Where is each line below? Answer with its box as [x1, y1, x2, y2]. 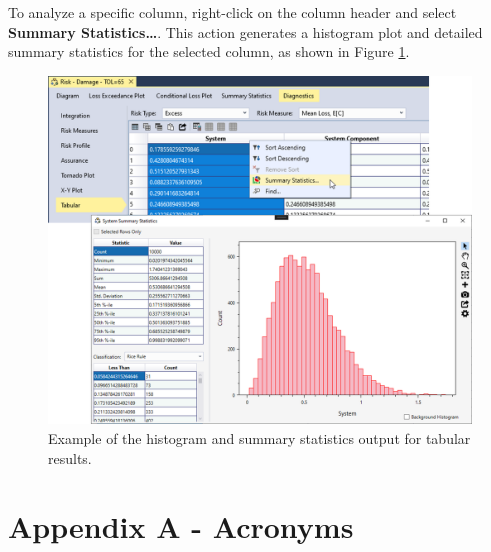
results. [48, 447, 92, 468]
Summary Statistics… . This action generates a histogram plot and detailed [8, 21, 483, 42]
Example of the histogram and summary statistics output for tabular [48, 428, 471, 449]
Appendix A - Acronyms [8, 506, 354, 547]
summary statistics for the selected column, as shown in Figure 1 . [8, 41, 410, 62]
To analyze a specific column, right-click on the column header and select [8, 2, 457, 22]
